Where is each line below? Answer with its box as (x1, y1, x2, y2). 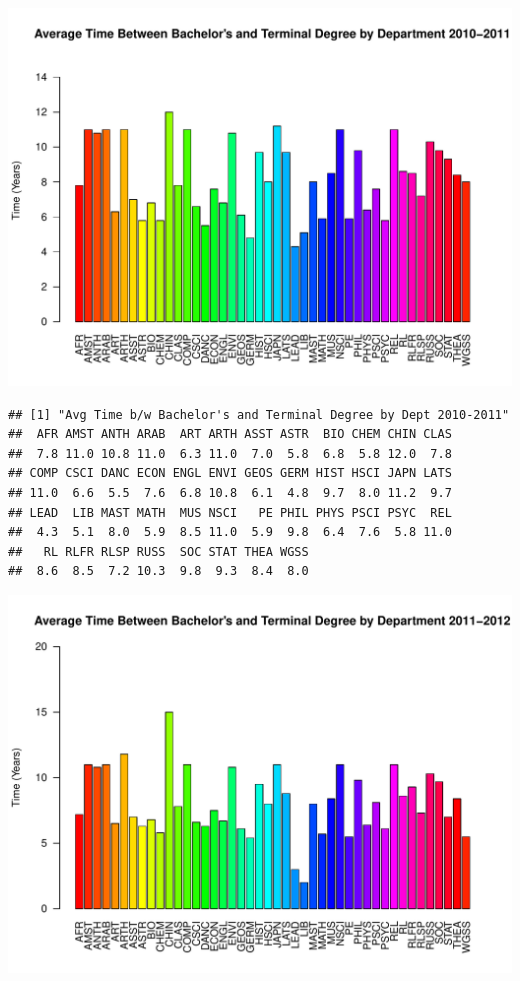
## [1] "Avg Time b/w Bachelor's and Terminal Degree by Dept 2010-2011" (8, 407, 510, 422)
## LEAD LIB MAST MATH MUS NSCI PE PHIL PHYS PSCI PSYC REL (8, 505, 452, 520)
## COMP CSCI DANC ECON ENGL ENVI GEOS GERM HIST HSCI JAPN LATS (8, 466, 452, 481)
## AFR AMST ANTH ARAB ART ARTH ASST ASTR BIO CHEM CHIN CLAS (8, 427, 452, 442)
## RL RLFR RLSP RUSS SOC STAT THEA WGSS (8, 544, 309, 559)
